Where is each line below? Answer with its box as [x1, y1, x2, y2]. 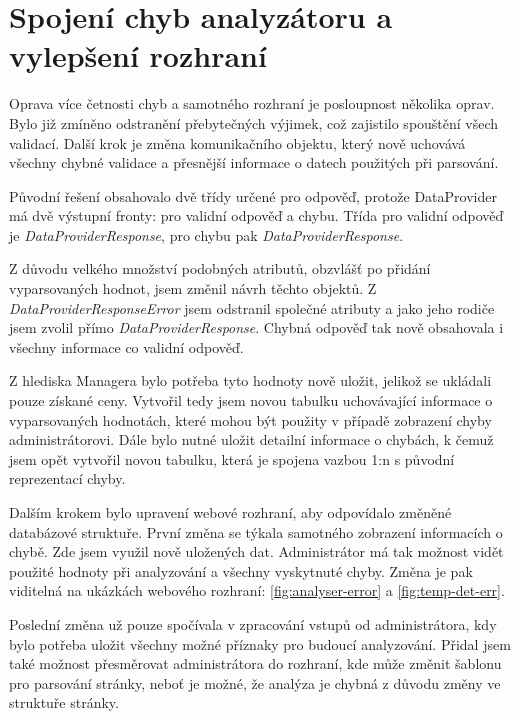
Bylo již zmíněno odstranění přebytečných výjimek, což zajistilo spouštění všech [9, 112, 499, 133]
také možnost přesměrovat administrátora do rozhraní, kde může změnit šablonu [9, 653, 502, 674]
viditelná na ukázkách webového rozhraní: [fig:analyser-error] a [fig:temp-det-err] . [9, 580, 505, 601]
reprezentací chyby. [9, 468, 126, 489]
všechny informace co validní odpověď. [9, 336, 244, 357]
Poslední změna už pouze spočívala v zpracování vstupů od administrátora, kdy [9, 613, 497, 634]
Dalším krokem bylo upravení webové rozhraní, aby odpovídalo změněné [9, 502, 452, 522]
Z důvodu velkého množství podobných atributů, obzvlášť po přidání [9, 258, 431, 279]
